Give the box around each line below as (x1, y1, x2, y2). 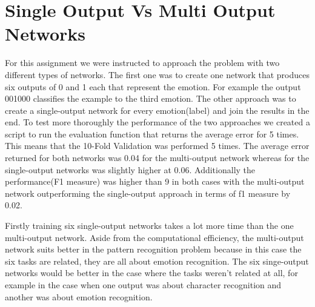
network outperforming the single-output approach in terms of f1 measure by (5, 187, 291, 199)
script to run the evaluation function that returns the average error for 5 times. (5, 127, 299, 140)
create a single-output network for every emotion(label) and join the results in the (5, 104, 310, 116)
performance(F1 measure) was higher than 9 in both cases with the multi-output (5, 175, 305, 188)
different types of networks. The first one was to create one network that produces (5, 68, 310, 81)
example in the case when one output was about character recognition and (5, 279, 282, 291)
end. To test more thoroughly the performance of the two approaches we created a (5, 116, 310, 128)
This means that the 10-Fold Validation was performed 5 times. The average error (5, 139, 310, 152)
